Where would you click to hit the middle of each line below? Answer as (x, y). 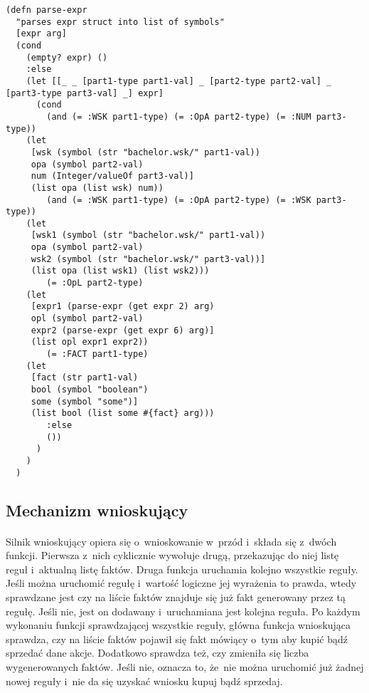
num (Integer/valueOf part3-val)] (112, 176)
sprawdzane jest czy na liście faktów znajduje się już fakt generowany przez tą (176, 597)
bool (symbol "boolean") (90, 390)
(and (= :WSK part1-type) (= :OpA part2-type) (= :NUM (179, 116)
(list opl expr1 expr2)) (90, 342)
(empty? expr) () (67, 57)
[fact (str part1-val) (85, 378)
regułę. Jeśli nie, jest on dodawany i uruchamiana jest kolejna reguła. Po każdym (183, 611)
